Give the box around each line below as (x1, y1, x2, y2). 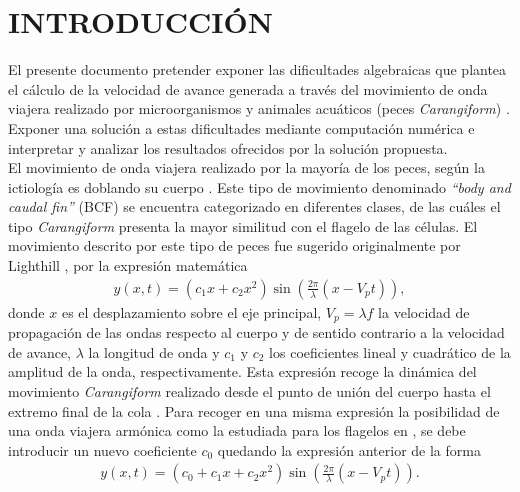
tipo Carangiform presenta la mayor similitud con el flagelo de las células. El (8, 215, 478, 236)
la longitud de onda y (88, 341, 220, 362)
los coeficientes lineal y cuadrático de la (269, 341, 511, 362)
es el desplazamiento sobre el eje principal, (61, 301, 322, 322)
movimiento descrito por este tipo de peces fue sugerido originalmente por (8, 235, 461, 256)
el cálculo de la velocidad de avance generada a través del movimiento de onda (8, 78, 488, 99)
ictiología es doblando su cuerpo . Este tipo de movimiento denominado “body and (8, 176, 511, 197)
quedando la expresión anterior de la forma (217, 439, 481, 460)
